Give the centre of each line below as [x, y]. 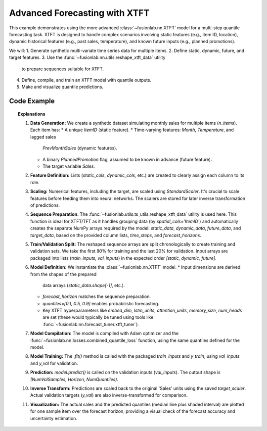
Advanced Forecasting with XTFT [79, 13]
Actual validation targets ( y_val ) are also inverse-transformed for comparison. [109, 395]
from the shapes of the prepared [63, 274]
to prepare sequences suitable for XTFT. [63, 69]
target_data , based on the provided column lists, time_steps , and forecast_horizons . [116, 235]
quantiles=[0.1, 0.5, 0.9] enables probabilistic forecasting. [101, 303]
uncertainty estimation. [54, 418]
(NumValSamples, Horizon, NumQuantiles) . [74, 379]
